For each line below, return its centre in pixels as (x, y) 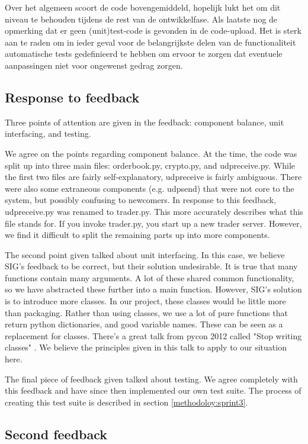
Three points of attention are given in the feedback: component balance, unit (145, 122)
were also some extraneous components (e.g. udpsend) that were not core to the (150, 188)
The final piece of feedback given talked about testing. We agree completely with (151, 379)
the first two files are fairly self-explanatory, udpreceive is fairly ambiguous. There (153, 177)
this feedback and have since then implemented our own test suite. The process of (153, 390)
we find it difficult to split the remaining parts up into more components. (137, 235)
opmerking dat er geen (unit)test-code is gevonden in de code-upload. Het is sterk (153, 30)
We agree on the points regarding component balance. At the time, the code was (151, 153)
